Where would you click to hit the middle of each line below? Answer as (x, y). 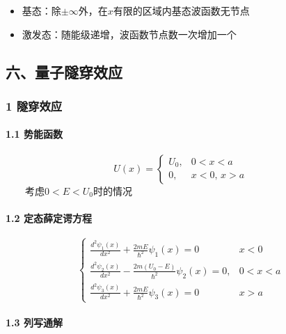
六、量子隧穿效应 (64, 71)
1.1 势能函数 (34, 134)
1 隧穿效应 (34, 105)
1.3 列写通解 (34, 323)
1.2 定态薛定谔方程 (49, 217)
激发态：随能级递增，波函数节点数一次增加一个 (129, 34)
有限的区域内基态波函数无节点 (181, 10)
